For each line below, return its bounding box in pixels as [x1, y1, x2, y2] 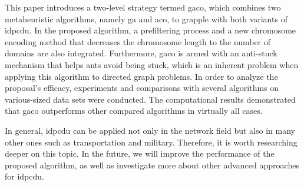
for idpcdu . [5, 170, 44, 182]
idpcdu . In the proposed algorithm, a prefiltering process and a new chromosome [5, 24, 296, 36]
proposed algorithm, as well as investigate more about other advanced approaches [5, 158, 299, 171]
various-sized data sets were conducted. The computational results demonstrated [5, 93, 296, 105]
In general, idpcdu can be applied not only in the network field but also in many [5, 124, 295, 136]
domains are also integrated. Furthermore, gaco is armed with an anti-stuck [5, 47, 277, 59]
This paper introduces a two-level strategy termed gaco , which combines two [5, 1, 281, 13]
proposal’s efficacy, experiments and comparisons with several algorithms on [5, 82, 279, 94]
